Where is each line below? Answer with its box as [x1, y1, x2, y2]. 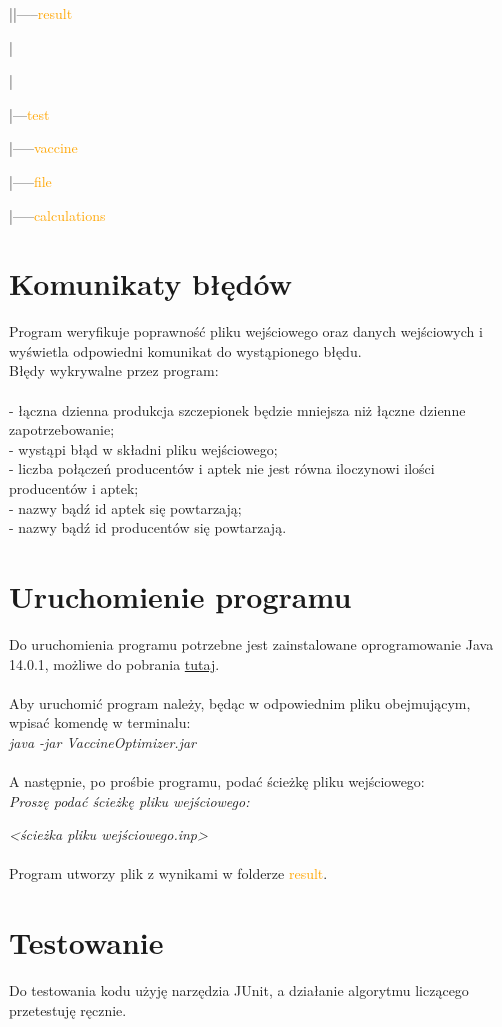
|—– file [9, 170, 52, 191]
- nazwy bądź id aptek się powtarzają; [9, 497, 242, 518]
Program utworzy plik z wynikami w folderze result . [9, 863, 328, 884]
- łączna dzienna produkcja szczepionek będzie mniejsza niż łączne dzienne [9, 399, 466, 420]
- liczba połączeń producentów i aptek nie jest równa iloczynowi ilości [9, 458, 435, 479]
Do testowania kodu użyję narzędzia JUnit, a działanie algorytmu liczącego [9, 980, 469, 1001]
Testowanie [9, 922, 164, 963]
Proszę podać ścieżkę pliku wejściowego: [9, 790, 250, 811]
